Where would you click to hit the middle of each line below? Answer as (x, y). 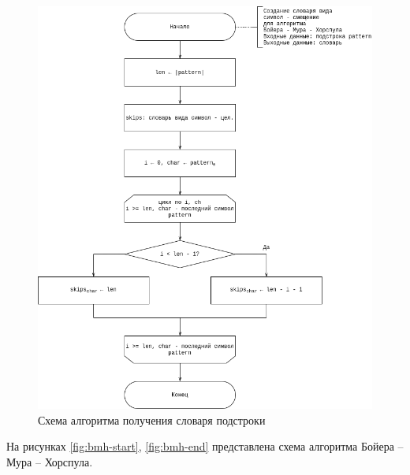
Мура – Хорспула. (50, 461)
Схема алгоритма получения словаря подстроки (152, 419)
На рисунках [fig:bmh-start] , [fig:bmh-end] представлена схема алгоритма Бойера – (205, 446)
